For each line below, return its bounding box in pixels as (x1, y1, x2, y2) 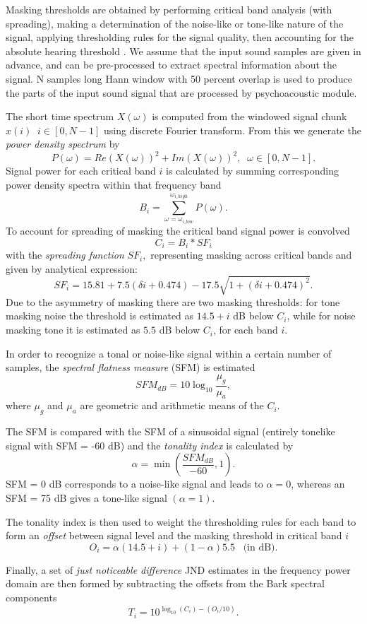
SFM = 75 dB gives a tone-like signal (6, 490, 167, 505)
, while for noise (287, 308, 356, 323)
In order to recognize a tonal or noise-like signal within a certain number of (6, 346, 332, 360)
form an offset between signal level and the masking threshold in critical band (6, 528, 342, 543)
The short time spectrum (6, 109, 114, 124)
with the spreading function (6, 247, 124, 262)
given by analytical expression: (6, 261, 138, 276)
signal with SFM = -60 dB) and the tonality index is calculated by (6, 437, 294, 452)
